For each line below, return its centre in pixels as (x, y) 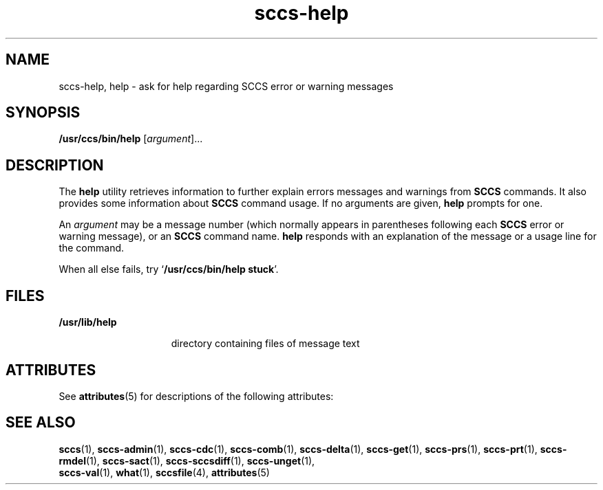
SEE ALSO (41, 423)
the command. (92, 248)
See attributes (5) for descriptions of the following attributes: (196, 396)
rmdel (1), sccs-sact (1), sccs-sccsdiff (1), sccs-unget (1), (187, 460)
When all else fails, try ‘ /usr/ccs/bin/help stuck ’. (169, 269)
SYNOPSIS (43, 113)
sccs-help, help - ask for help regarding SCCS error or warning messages (226, 86)
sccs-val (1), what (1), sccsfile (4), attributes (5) (164, 472)
